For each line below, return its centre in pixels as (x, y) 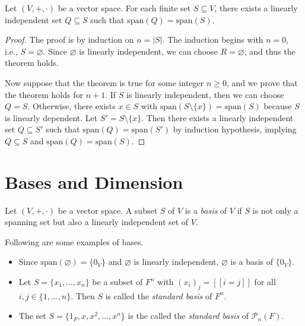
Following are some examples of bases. (74, 241)
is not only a (275, 210)
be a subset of (117, 282)
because (278, 106)
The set (32, 316)
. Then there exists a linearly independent (217, 117)
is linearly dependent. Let (51, 117)
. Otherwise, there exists (72, 106)
